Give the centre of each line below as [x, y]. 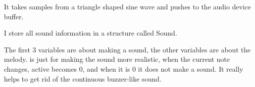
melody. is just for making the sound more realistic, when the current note [117, 59]
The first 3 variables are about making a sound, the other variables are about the [127, 49]
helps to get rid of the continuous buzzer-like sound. [83, 78]
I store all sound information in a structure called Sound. [91, 33]
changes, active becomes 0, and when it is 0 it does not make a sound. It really [124, 68]
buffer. [14, 16]
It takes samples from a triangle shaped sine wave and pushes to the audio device [127, 6]
